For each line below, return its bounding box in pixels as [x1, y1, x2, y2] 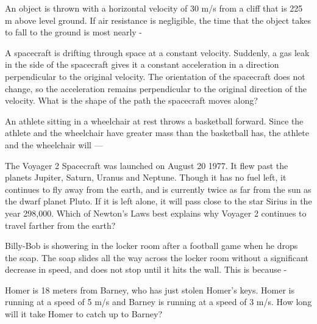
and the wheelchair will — [5, 138, 103, 151]
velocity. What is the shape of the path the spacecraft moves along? [5, 94, 258, 107]
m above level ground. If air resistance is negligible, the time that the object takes [5, 13, 312, 26]
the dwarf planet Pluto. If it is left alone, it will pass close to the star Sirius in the [5, 195, 312, 207]
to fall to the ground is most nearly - [5, 26, 143, 38]
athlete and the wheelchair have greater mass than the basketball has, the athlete [5, 126, 309, 139]
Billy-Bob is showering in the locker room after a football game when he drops [5, 239, 298, 252]
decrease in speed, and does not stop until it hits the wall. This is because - [5, 263, 287, 276]
